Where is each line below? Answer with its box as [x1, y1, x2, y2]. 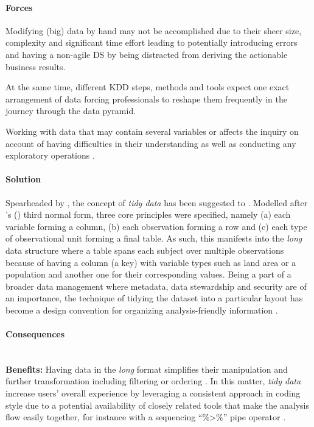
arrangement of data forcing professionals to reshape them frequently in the [5, 92, 287, 105]
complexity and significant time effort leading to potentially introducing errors [5, 36, 298, 49]
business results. [5, 60, 66, 73]
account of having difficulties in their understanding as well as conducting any [5, 137, 296, 149]
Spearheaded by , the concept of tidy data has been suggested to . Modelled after [5, 196, 308, 209]
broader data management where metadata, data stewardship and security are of [5, 279, 307, 292]
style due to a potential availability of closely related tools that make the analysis [5, 398, 309, 411]
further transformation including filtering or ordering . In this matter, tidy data [5, 375, 301, 387]
